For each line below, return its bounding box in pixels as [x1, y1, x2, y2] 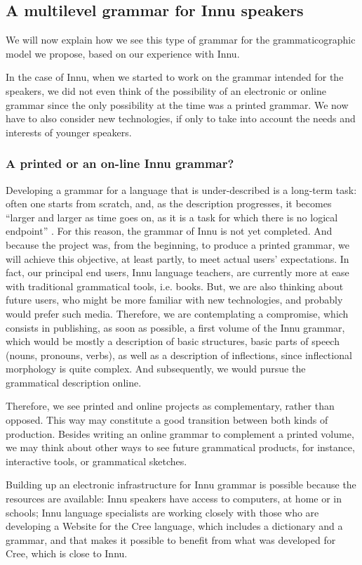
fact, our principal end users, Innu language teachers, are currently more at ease [6, 265, 349, 280]
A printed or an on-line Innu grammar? [6, 155, 234, 172]
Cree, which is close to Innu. [6, 546, 128, 561]
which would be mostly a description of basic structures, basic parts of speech [6, 334, 340, 349]
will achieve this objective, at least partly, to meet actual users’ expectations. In [6, 251, 349, 266]
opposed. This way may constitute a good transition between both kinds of [6, 413, 328, 427]
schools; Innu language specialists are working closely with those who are [6, 505, 319, 519]
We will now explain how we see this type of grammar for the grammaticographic [6, 32, 356, 47]
